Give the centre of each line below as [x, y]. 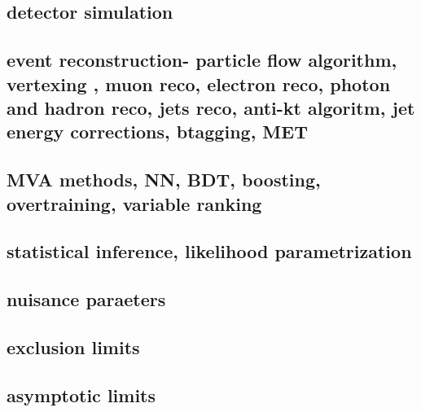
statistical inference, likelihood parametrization [209, 251]
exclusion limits [73, 346]
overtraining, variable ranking [134, 203]
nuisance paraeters [86, 299]
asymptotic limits [81, 394]
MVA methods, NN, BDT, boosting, [164, 180]
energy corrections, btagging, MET [157, 131]
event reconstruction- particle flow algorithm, [202, 60]
